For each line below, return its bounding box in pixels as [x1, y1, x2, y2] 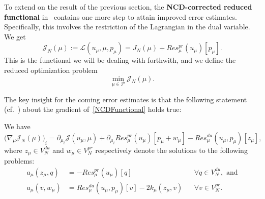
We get [4, 31, 26, 42]
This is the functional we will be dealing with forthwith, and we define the [4, 55, 236, 65]
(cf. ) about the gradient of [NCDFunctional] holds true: [4, 104, 182, 114]
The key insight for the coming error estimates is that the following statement [4, 94, 247, 104]
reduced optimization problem [4, 64, 98, 75]
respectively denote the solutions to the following [95, 144, 248, 155]
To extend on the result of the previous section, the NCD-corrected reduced [4, 2, 252, 12]
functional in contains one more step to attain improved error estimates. [4, 11, 237, 22]
